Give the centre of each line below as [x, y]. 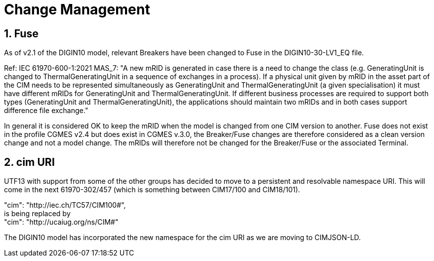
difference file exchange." [46, 111]
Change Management [77, 9]
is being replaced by [37, 214]
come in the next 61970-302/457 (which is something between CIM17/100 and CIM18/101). [152, 190]
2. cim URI [29, 162]
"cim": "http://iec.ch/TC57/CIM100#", [65, 205]
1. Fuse [21, 33]
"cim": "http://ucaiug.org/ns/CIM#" [61, 222]
